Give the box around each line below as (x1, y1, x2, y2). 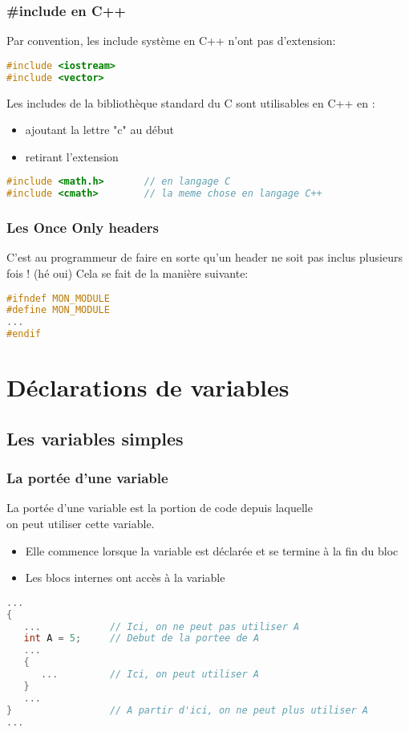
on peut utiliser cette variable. (6, 514, 155, 531)
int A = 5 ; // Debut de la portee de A (23, 632, 260, 645)
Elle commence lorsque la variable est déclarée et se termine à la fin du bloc (25, 542, 399, 559)
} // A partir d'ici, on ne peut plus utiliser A (6, 704, 369, 716)
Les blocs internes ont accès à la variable (25, 569, 225, 586)
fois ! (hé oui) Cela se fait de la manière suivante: (6, 264, 249, 281)
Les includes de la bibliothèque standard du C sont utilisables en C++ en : (6, 94, 375, 111)
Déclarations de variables (6, 371, 290, 404)
